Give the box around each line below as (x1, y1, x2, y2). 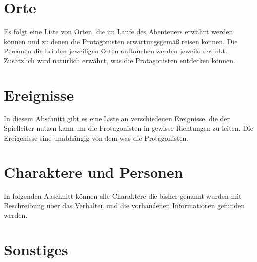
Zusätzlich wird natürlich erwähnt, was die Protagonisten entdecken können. (4, 55, 235, 65)
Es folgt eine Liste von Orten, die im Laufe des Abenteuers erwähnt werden (4, 26, 233, 37)
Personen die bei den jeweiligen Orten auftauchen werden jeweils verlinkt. (4, 46, 227, 56)
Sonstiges (4, 239, 68, 259)
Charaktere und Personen (4, 161, 183, 182)
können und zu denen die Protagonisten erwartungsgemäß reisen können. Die (4, 36, 238, 46)
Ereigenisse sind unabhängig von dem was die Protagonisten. (4, 132, 189, 143)
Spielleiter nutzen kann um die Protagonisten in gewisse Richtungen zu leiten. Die (4, 123, 253, 133)
